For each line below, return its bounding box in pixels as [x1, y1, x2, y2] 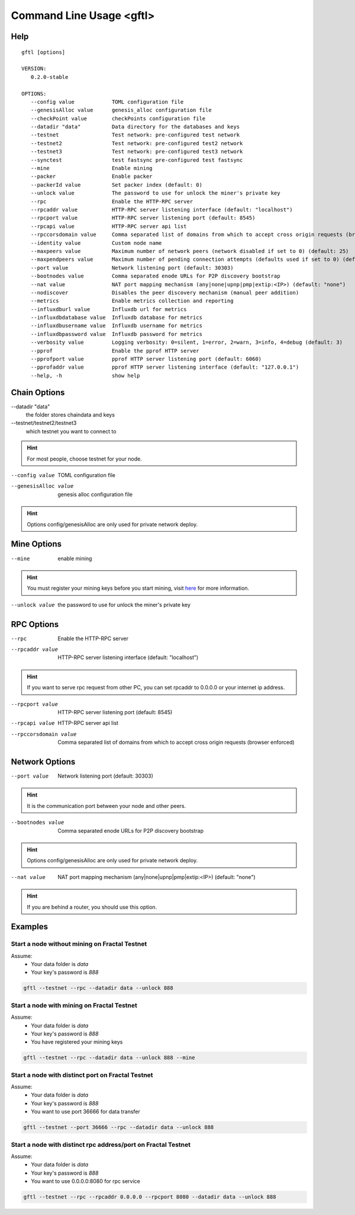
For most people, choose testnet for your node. [27, 455, 142, 462]
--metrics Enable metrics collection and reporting [30, 298, 234, 305]
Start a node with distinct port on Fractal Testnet [11, 1070, 153, 1079]
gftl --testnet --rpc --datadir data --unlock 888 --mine [23, 1054, 195, 1061]
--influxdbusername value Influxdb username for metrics [30, 322, 202, 329]
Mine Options [11, 539, 62, 549]
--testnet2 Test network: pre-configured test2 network [30, 140, 243, 146]
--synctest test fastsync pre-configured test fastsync [30, 156, 243, 163]
